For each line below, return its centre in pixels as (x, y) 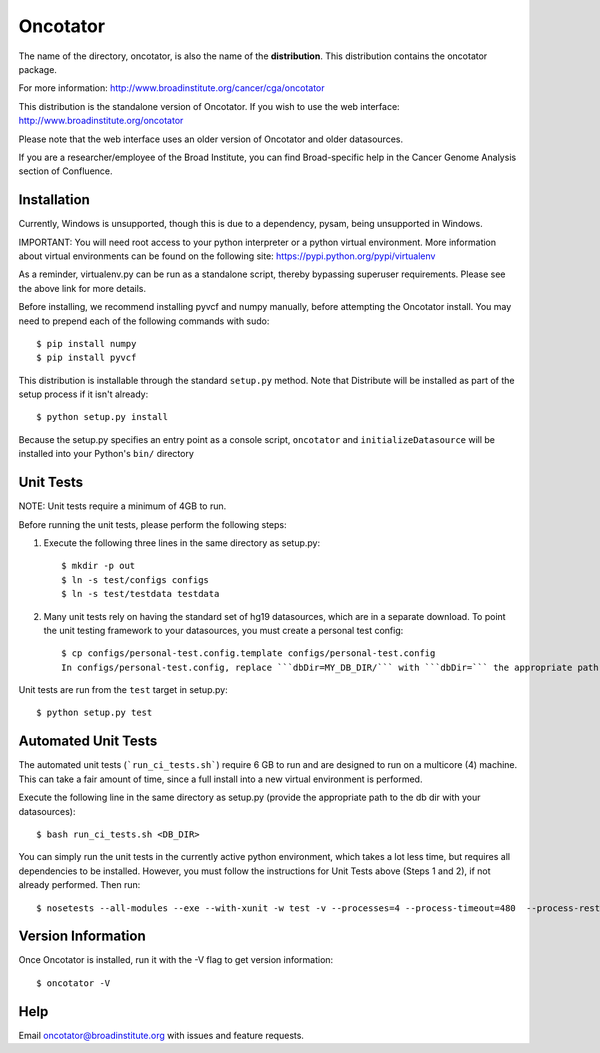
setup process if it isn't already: (83, 394)
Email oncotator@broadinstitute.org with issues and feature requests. (161, 1035)
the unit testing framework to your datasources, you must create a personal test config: (223, 630)
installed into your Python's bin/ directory (106, 454)
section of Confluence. (66, 171)
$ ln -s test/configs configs (135, 579)
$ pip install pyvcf (86, 358)
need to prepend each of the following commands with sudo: (144, 321)
